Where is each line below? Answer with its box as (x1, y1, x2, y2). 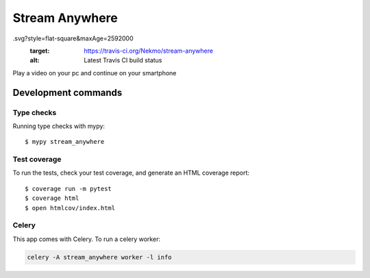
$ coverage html (25, 194, 79, 202)
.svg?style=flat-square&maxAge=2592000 (12, 34, 134, 42)
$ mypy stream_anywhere (25, 138, 105, 146)
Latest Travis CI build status (84, 56, 162, 64)
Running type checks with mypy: (12, 122, 106, 130)
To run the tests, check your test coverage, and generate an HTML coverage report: (12, 168, 250, 177)
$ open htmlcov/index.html (25, 204, 116, 212)
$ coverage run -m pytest (25, 185, 112, 192)
